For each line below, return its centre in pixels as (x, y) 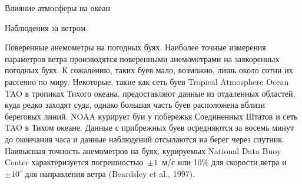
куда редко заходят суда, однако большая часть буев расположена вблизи (135, 105)
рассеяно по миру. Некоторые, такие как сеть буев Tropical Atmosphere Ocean (147, 81)
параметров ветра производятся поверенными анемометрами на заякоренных (142, 58)
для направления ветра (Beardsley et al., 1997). (110, 173)
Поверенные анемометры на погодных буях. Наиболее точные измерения (135, 47)
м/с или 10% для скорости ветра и (224, 162)
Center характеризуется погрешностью (74, 162)
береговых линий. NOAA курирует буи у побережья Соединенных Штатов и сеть (151, 116)
